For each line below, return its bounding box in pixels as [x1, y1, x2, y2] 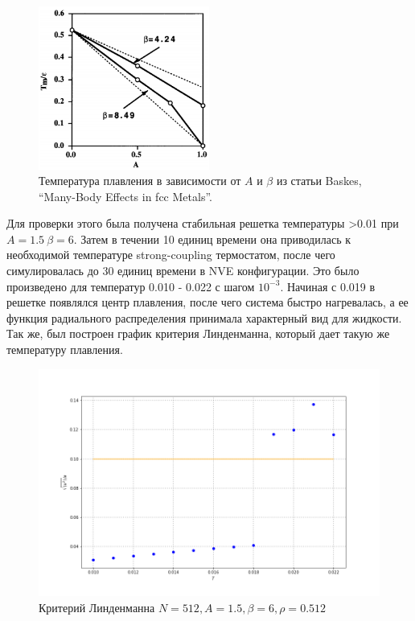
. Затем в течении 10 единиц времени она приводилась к [73, 230, 351, 247]
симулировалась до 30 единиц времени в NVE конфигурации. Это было [6, 262, 360, 279]
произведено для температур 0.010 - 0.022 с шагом [6, 278, 255, 294]
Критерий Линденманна [39, 598, 155, 615]
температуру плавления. [6, 341, 123, 358]
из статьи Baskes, [276, 172, 362, 189]
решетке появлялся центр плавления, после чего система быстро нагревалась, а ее [6, 294, 409, 310]
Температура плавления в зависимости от [39, 172, 241, 189]
